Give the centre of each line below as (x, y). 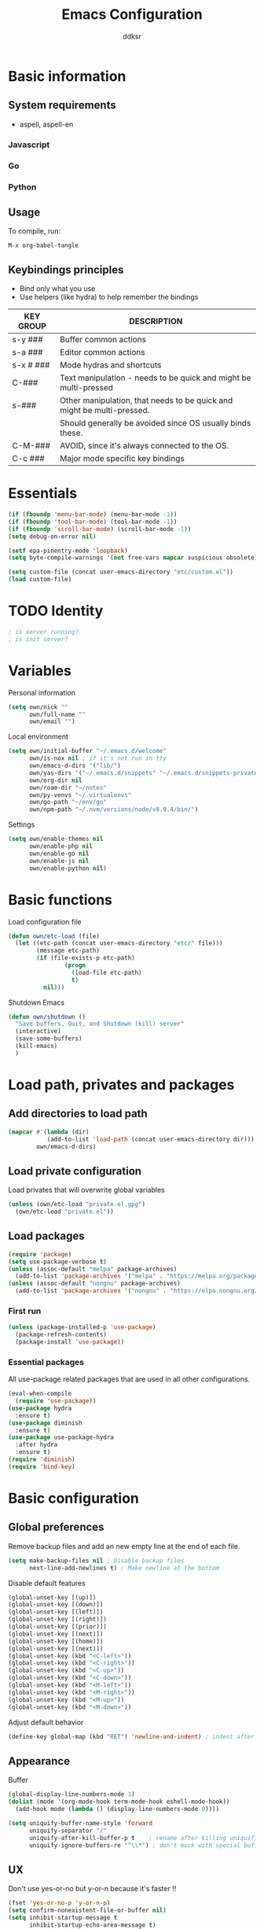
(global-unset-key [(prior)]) (58, 1627)
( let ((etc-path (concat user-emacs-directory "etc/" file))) (119, 943)
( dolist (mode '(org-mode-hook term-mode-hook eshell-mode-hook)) (119, 1802)
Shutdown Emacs (37, 1002)
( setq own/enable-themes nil (56, 839)
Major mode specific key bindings (122, 459)
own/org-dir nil (55, 780)
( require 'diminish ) (42, 1460)
